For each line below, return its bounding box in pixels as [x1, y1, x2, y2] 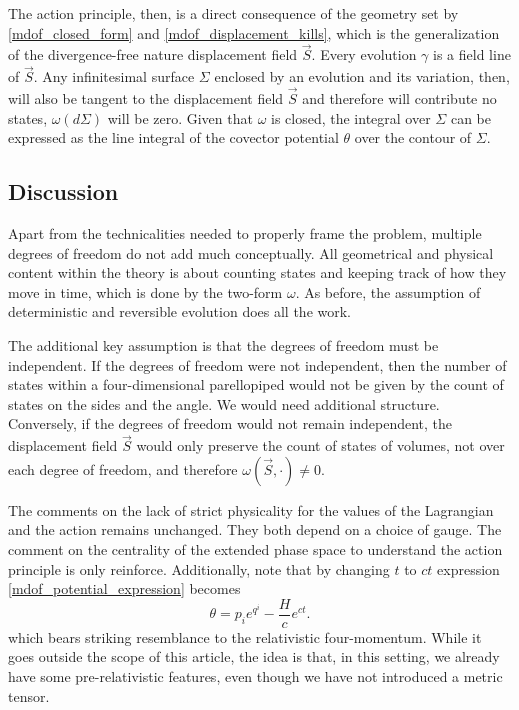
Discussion [8, 176, 119, 207]
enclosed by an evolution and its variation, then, [214, 66, 510, 87]
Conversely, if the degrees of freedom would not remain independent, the [8, 413, 453, 434]
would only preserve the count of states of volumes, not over [136, 435, 505, 456]
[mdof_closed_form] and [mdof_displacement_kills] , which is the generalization [8, 22, 500, 43]
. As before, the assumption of [295, 281, 481, 302]
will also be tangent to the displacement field [8, 88, 284, 109]
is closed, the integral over [271, 107, 431, 128]
